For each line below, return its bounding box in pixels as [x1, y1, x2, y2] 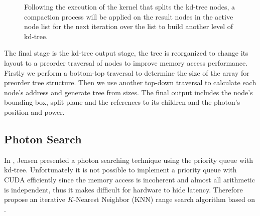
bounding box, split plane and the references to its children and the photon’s [4, 97, 240, 107]
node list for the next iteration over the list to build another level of [24, 21, 233, 32]
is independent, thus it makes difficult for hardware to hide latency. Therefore [4, 184, 243, 194]
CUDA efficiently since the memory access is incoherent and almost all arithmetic [4, 174, 255, 184]
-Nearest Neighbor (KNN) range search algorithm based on [73, 194, 255, 204]
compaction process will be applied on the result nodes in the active [24, 11, 233, 22]
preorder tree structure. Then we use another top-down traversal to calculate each [4, 77, 256, 88]
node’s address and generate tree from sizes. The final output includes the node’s [4, 87, 253, 97]
